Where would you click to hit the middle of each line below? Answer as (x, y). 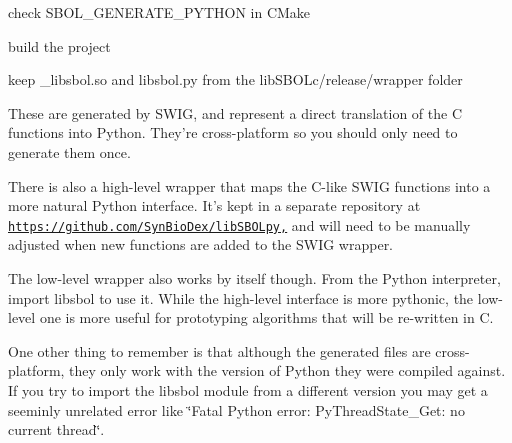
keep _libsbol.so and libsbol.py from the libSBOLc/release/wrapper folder (235, 79)
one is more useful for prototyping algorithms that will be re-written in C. (266, 317)
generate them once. (69, 151)
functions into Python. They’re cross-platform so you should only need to (233, 132)
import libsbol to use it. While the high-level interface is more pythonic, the (241, 297)
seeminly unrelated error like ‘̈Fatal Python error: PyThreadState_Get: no (236, 409)
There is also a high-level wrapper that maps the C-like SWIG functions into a (249, 185)
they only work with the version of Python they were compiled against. (287, 370)
